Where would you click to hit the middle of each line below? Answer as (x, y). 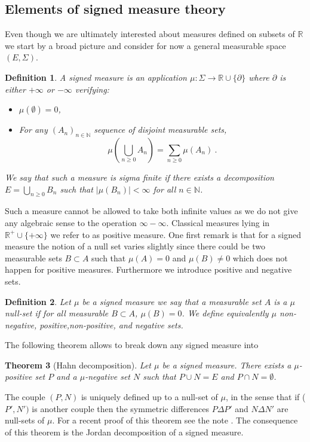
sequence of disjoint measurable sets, (160, 129)
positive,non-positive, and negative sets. (111, 324)
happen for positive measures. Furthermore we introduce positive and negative (148, 269)
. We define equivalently (225, 313)
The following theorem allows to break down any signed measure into (132, 345)
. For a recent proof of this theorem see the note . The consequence (175, 420)
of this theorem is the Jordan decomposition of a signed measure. (124, 432)
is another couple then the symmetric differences (120, 408)
